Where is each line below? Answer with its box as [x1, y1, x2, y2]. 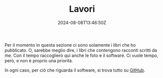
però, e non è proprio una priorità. [4, 57, 73, 63]
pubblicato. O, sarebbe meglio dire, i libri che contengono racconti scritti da [4, 47, 158, 53]
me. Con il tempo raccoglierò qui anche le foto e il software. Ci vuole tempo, [4, 52, 159, 58]
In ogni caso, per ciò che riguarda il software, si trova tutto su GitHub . [4, 67, 145, 73]
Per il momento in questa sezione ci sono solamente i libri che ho [4, 42, 136, 48]
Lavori [69, 3, 95, 15]
